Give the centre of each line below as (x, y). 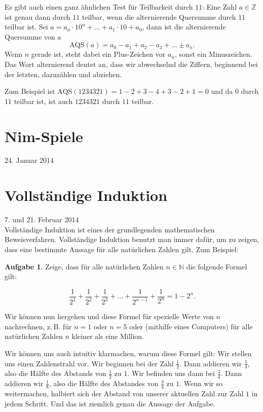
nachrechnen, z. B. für (38, 326)
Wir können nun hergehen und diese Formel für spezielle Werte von (109, 316)
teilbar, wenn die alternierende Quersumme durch (159, 16)
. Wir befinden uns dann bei (171, 373)
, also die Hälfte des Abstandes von (104, 383)
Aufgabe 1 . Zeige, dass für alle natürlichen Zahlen (84, 266)
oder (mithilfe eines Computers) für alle (191, 326)
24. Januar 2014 (29, 160)
